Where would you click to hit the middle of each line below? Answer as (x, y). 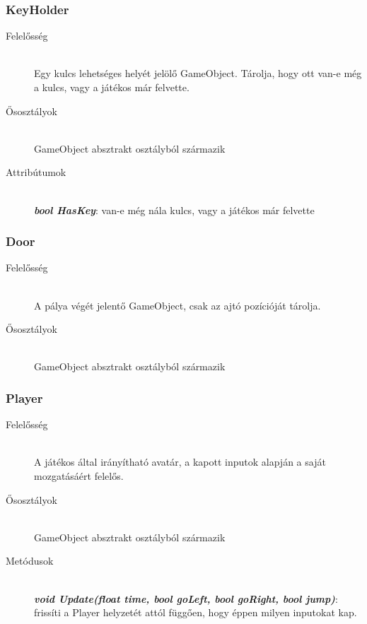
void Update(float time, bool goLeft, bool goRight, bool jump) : (186, 598)
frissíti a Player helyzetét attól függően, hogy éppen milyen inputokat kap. (196, 612)
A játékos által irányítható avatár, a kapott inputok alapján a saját (180, 462)
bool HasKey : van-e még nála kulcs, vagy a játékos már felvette (174, 210)
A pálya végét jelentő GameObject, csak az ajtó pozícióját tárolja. (177, 305)
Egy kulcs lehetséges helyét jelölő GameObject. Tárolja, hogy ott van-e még (198, 73)
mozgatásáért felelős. (79, 475)
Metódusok (30, 561)
